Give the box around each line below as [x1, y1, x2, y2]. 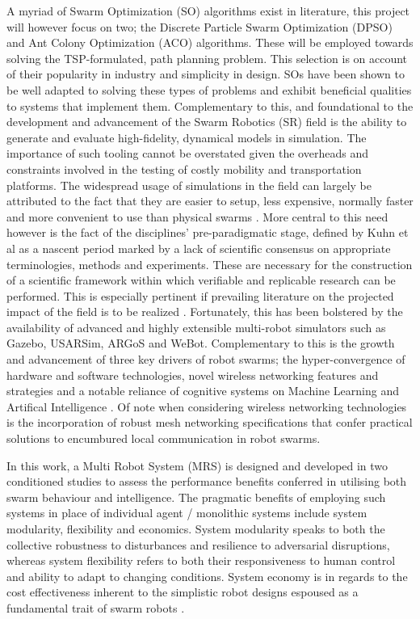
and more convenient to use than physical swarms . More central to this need [6, 208, 388, 225]
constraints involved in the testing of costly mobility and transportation [6, 160, 362, 177]
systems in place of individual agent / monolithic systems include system [6, 504, 367, 521]
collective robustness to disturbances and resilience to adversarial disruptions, [6, 536, 390, 553]
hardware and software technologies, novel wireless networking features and [6, 366, 379, 383]
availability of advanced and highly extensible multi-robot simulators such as [6, 318, 386, 335]
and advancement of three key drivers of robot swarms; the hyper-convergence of [6, 351, 405, 368]
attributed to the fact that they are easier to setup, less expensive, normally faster [6, 192, 414, 209]
